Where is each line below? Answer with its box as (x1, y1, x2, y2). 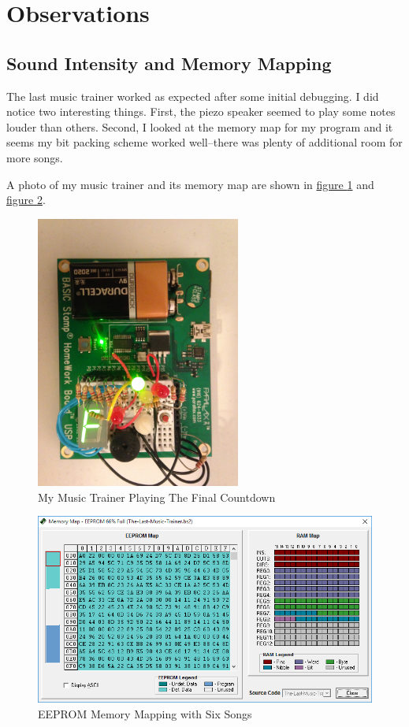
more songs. (6, 149, 63, 165)
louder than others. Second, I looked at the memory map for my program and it (6, 118, 393, 135)
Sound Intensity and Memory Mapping (6, 50, 332, 75)
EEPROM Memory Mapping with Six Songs (38, 706, 252, 722)
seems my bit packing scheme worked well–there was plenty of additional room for (6, 134, 403, 150)
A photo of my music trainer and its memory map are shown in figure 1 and (6, 176, 374, 192)
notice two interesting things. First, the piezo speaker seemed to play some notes (6, 103, 396, 120)
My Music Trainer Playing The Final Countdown (38, 488, 276, 505)
